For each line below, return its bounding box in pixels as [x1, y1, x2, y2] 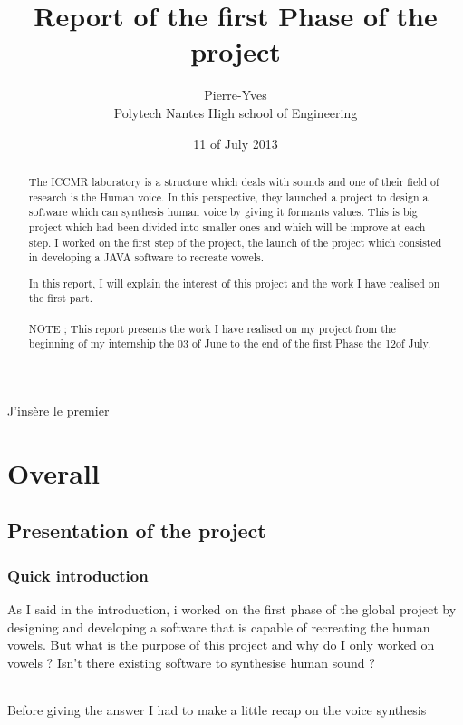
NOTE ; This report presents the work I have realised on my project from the [28, 320, 396, 336]
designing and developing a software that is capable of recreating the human [7, 617, 430, 636]
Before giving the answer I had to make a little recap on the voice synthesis [7, 700, 427, 719]
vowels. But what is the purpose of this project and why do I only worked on [7, 635, 435, 654]
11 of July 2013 [193, 133, 278, 152]
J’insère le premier [7, 401, 110, 419]
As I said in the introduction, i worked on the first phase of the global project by [7, 599, 457, 618]
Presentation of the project [7, 516, 266, 544]
